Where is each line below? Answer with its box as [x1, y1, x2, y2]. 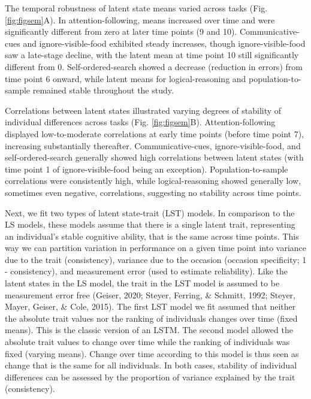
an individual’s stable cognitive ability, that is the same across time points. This [5, 229, 299, 242]
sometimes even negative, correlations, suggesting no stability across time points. [5, 186, 301, 198]
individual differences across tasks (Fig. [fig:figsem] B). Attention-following [5, 116, 276, 128]
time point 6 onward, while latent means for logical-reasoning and [5, 72, 246, 84]
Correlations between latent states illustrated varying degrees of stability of [5, 104, 282, 116]
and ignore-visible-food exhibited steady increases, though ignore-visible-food [23, 37, 306, 49]
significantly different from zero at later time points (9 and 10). [5, 25, 237, 38]
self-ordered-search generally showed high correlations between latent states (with [5, 151, 304, 164]
